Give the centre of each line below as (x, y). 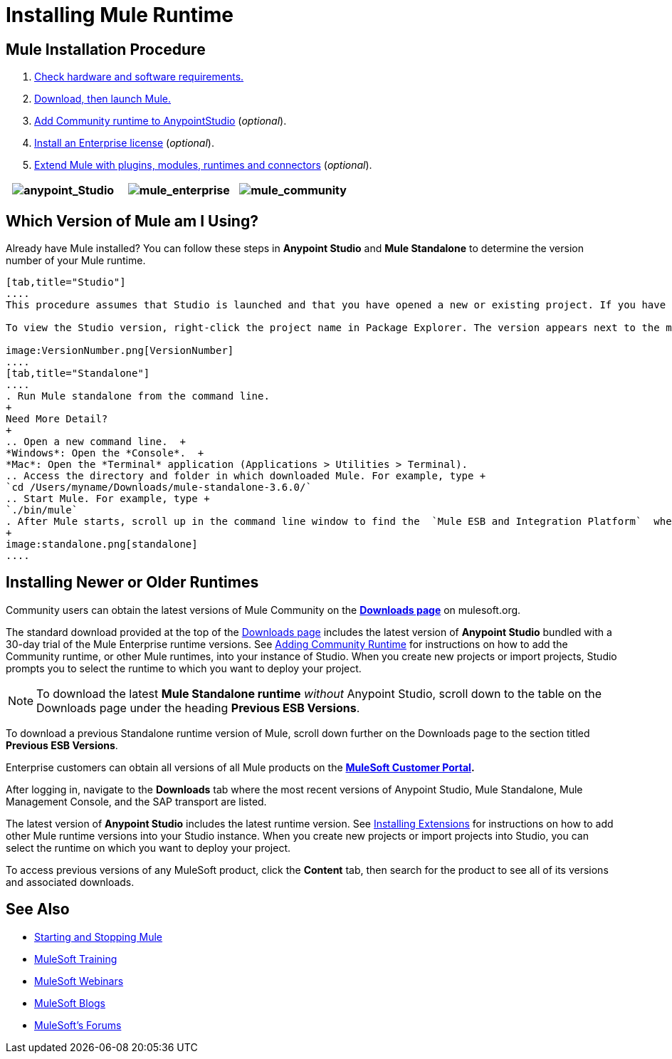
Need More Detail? (57, 419)
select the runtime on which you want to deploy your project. (148, 847)
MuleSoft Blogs (70, 1003)
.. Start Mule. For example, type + (108, 499)
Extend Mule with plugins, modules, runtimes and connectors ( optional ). (203, 165)
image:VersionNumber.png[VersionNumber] (120, 351)
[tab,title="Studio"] (66, 282)
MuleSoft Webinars (79, 981)
